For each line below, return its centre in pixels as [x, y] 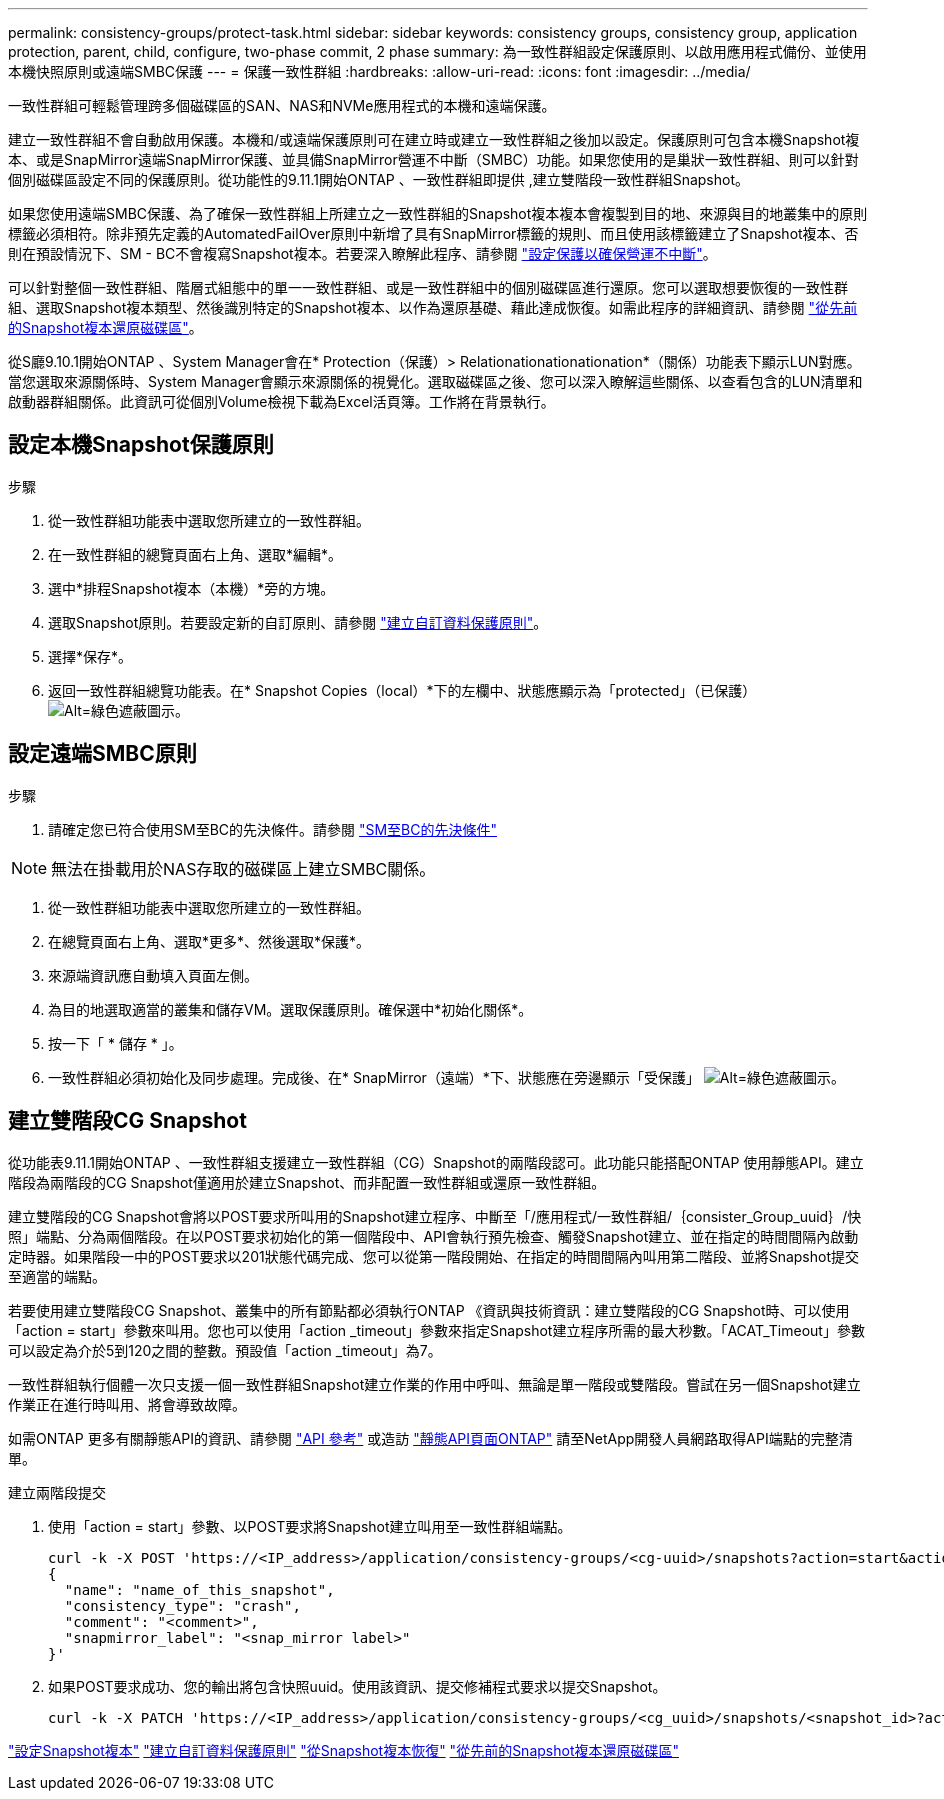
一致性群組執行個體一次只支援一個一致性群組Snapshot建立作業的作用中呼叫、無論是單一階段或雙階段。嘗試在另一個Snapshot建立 [434, 1384]
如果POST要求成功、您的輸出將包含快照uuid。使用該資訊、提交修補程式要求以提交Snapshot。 [357, 1686]
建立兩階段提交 [57, 1492]
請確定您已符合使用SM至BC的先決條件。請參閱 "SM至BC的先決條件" [273, 829]
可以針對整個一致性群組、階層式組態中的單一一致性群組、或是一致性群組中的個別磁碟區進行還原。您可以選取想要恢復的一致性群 [428, 287]
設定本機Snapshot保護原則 [141, 445]
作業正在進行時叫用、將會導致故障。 [127, 1404]
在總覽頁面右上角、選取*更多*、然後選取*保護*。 [209, 941]
